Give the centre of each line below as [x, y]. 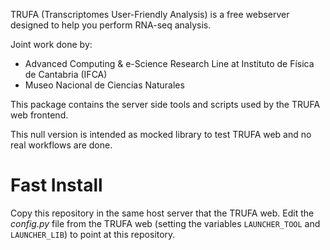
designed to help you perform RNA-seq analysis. [111, 25]
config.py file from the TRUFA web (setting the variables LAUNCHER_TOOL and [165, 223]
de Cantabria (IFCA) [66, 74]
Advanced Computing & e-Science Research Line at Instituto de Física [169, 63]
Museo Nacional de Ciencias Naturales [104, 85]
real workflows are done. [61, 145]
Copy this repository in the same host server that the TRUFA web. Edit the [162, 213]
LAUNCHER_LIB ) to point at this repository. [93, 234]
